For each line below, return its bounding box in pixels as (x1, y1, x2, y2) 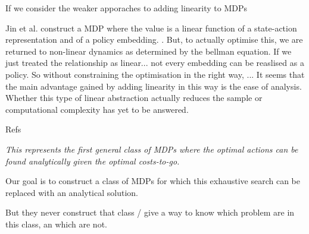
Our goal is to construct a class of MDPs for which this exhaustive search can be (5, 175, 301, 187)
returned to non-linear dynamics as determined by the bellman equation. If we (5, 45, 292, 57)
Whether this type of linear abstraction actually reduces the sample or (5, 91, 263, 104)
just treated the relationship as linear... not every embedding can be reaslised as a (5, 56, 304, 69)
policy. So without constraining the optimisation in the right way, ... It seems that (5, 68, 305, 80)
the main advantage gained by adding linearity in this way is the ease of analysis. (5, 80, 302, 92)
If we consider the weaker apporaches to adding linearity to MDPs (5, 2, 247, 14)
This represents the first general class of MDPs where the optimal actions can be (5, 143, 298, 155)
